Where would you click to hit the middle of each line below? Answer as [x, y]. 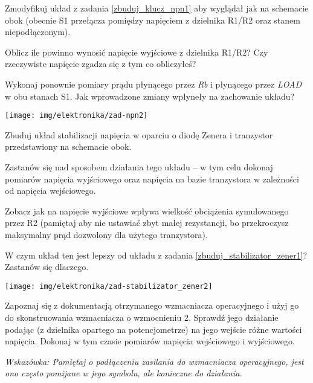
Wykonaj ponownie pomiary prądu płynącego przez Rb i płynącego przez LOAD [153, 84]
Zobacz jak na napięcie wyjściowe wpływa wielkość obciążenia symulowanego [147, 211]
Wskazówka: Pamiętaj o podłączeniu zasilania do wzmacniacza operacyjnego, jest [154, 361]
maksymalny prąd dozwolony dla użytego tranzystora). [106, 234]
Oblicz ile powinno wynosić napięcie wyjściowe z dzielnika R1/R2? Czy [137, 52]
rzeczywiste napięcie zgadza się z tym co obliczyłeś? [101, 64]
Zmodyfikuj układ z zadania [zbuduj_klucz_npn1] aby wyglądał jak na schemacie [157, 8]
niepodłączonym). [38, 32]
